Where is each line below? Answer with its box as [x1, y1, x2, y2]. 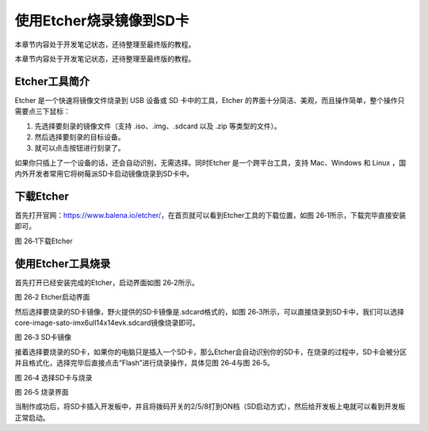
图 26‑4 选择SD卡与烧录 [14, 372, 93, 382]
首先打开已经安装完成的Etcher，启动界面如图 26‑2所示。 [14, 277, 200, 287]
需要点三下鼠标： [14, 107, 71, 116]
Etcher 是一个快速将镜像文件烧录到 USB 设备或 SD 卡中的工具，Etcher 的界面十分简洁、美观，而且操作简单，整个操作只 [14, 95, 405, 105]
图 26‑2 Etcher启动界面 [14, 292, 90, 302]
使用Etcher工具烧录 [14, 257, 111, 270]
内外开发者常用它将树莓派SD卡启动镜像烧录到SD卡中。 [14, 169, 194, 178]
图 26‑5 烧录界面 [14, 387, 69, 396]
